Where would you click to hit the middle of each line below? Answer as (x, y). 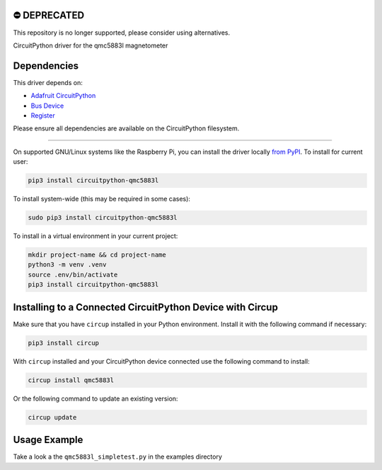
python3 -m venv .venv (67, 265)
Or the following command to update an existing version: (95, 398)
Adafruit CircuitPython (63, 96)
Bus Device (47, 106)
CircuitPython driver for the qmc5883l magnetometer (91, 45)
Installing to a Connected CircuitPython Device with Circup (146, 307)
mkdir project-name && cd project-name (97, 255)
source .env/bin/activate (73, 274)
